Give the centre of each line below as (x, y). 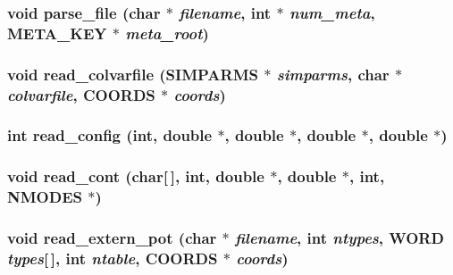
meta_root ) (167, 33)
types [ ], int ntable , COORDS (113, 258)
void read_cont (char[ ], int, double (136, 176)
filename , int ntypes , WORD (340, 238)
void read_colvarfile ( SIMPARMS (133, 74)
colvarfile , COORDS (81, 94)
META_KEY (57, 33)
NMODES (45, 197)
